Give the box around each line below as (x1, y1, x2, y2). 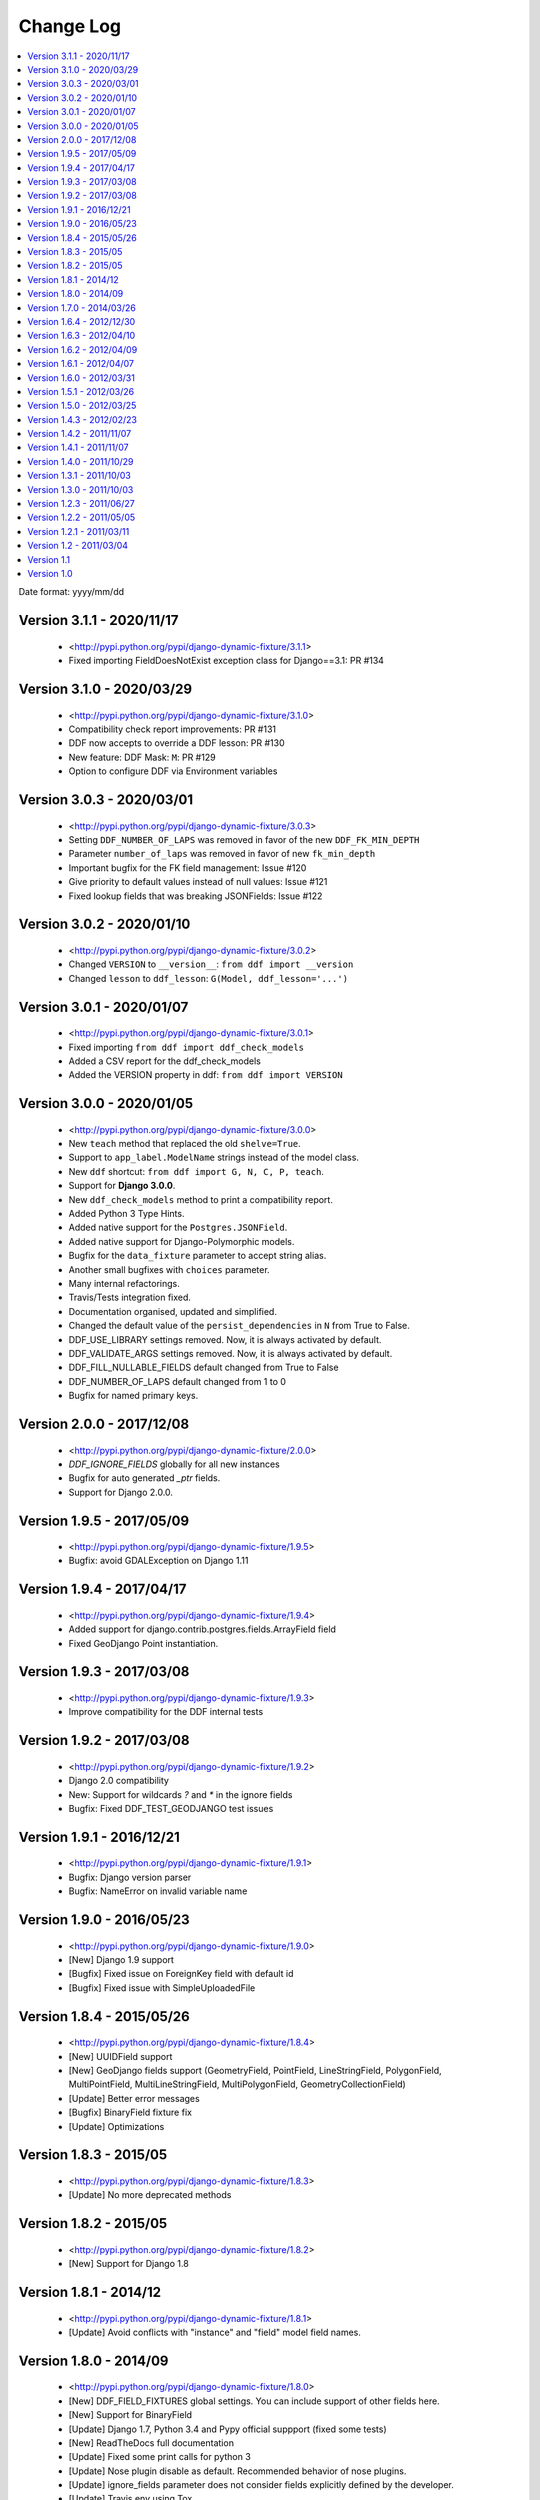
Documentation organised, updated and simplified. (68, 1305, 277, 1317)
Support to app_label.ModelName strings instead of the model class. (68, 1151, 360, 1164)
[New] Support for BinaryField (68, 2409, 193, 2421)
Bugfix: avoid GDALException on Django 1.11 (68, 1555, 249, 1567)
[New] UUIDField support (68, 2050, 173, 2062)
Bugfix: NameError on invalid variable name (68, 1885, 248, 1897)
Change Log (18, 15, 122, 37)
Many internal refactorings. (68, 1277, 180, 1289)
